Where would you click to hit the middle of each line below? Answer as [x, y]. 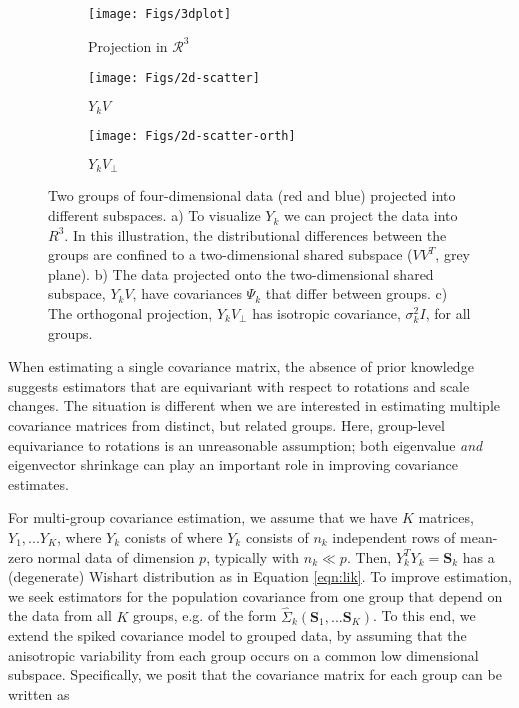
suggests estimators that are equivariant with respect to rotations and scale [239, 385]
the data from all [60, 615]
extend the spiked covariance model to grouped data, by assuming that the [237, 635]
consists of [277, 536]
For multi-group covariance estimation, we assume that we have [203, 517]
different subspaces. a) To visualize [154, 215]
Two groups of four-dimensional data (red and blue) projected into [252, 195]
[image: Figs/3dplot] [160, 14]
